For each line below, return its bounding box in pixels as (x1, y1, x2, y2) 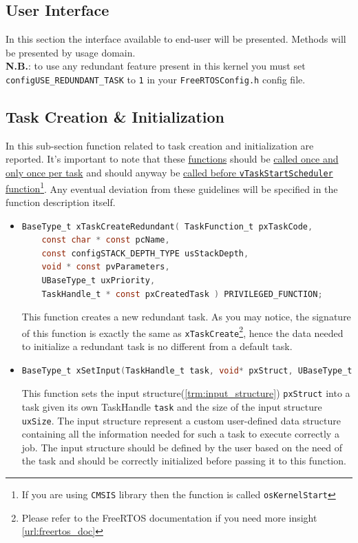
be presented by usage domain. (6, 45, 136, 59)
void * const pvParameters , (41, 262, 170, 272)
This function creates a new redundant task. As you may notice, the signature (21, 309, 351, 324)
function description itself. (6, 194, 116, 209)
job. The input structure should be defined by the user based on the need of (21, 440, 342, 454)
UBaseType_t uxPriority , (41, 275, 156, 285)
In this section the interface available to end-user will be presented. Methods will (6, 32, 346, 46)
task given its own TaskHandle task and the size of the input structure (21, 399, 322, 413)
